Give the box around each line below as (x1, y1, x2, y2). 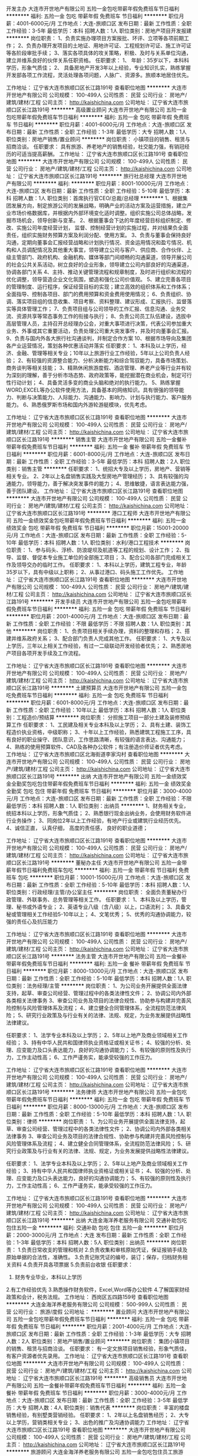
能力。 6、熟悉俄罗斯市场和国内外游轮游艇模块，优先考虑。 (6, 401, 150, 408)
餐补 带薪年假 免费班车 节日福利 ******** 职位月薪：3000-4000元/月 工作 (6, 1389, 187, 1396)
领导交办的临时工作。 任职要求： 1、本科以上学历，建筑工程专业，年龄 (16, 561, 187, 568)
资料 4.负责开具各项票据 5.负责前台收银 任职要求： (11, 1261, 134, 1268)
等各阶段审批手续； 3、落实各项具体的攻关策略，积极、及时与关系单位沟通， (6, 50, 192, 56)
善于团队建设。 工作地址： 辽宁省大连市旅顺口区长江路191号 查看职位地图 (6, 487, 183, 494)
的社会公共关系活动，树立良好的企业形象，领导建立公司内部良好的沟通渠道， (6, 261, 192, 268)
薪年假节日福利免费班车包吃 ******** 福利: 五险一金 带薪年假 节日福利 (6, 867, 178, 873)
